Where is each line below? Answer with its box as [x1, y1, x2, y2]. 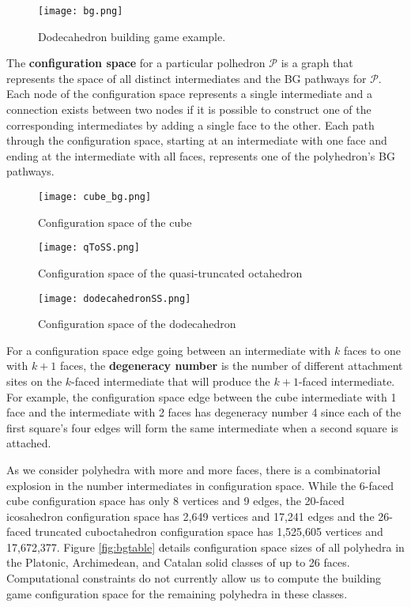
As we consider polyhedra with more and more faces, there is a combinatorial [6, 461, 381, 477]
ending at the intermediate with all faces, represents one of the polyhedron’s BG [6, 147, 395, 164]
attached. [6, 435, 51, 451]
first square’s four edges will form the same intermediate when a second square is [6, 419, 398, 435]
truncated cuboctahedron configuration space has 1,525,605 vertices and [35, 523, 383, 540]
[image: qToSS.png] [38, 242, 140, 254]
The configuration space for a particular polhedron [6, 55, 266, 71]
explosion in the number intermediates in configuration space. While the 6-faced [6, 477, 394, 493]
